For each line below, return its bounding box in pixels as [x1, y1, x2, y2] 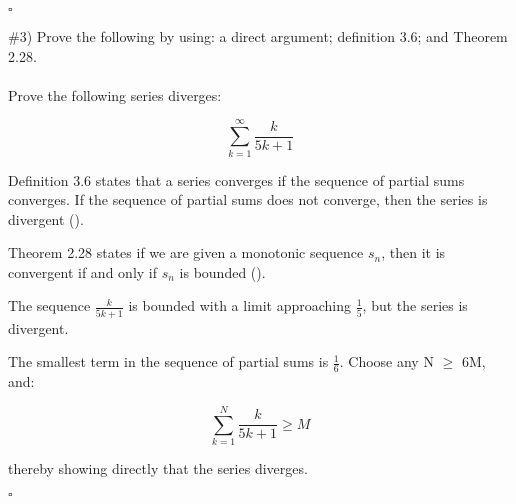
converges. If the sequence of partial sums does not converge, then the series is [8, 189, 488, 210]
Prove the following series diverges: [8, 84, 222, 105]
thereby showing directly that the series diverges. [8, 457, 308, 478]
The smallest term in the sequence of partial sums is [8, 351, 329, 372]
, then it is [381, 242, 446, 263]
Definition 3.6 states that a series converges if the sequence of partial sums [8, 169, 465, 190]
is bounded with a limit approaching [128, 295, 352, 316]
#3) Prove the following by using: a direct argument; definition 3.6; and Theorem [8, 26, 508, 46]
